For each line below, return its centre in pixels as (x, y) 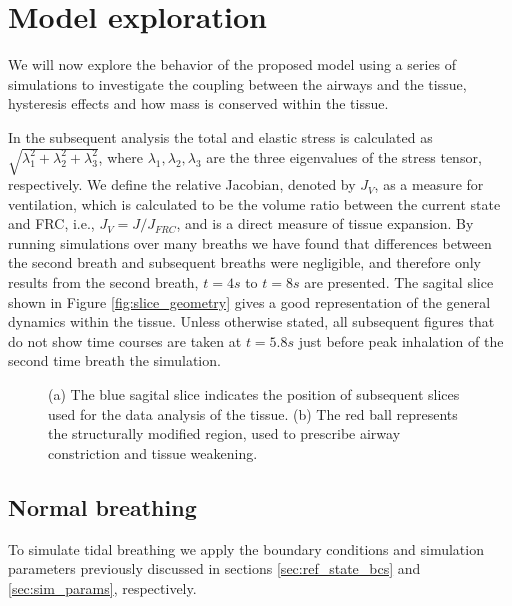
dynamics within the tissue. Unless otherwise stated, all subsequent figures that (251, 321)
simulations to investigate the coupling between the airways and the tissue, (237, 83)
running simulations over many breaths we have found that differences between (250, 242)
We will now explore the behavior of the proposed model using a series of (232, 64)
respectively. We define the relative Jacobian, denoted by (182, 184)
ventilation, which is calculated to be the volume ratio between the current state (254, 203)
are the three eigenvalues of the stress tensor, (344, 156)
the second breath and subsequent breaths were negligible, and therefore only (245, 262)
